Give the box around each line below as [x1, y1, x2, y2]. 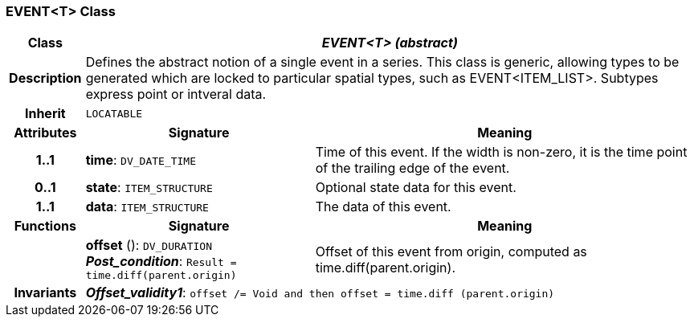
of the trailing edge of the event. [315, 160, 510, 177]
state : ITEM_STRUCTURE [85, 179, 213, 196]
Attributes [14, 125, 77, 141]
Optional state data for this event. [315, 179, 516, 196]
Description [9, 70, 82, 87]
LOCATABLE [85, 107, 143, 120]
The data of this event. [315, 198, 451, 215]
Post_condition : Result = [85, 253, 237, 270]
